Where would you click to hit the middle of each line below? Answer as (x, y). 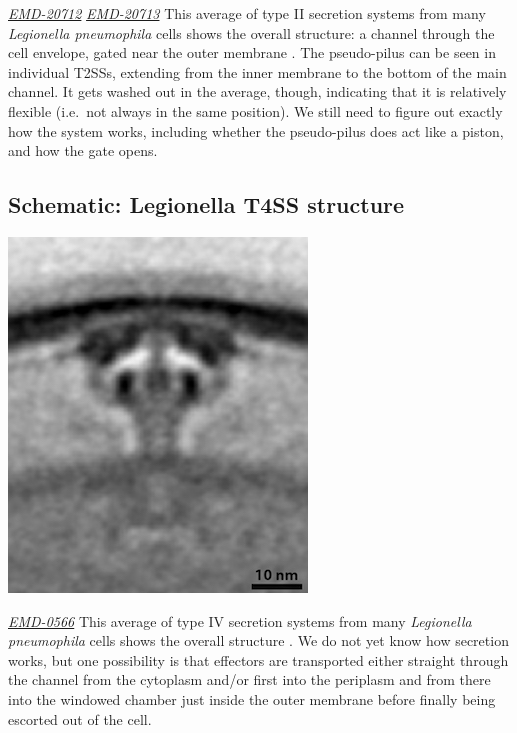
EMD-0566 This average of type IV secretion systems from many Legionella (240, 620)
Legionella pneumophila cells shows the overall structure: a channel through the (251, 32)
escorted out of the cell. (80, 718)
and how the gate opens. (83, 150)
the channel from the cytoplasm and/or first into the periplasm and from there (249, 679)
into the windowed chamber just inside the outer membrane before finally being (252, 698)
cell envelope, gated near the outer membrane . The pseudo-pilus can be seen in (252, 52)
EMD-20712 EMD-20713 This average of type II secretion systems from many (247, 13)
